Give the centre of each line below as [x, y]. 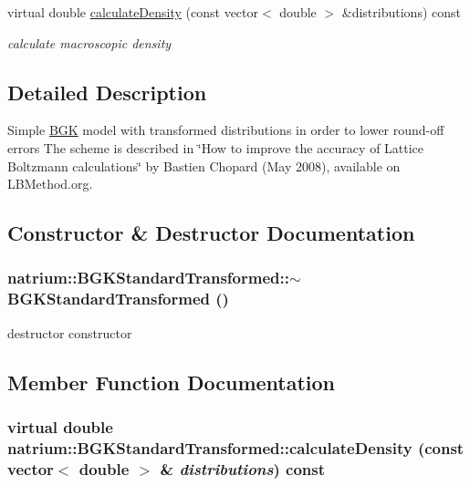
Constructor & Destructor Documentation [211, 233]
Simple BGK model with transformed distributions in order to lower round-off [226, 130]
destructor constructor [70, 332]
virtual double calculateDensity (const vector [133, 12]
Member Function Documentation [172, 382]
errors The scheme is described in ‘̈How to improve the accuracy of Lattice [216, 147]
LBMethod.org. [50, 184]
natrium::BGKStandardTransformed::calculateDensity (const [236, 447]
